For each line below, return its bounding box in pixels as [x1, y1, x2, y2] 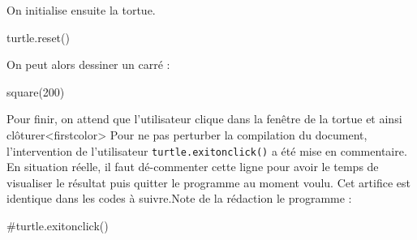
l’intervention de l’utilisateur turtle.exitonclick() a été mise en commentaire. [6, 142, 407, 159]
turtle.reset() [6, 28, 70, 45]
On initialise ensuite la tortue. [6, 2, 156, 18]
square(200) [6, 83, 65, 100]
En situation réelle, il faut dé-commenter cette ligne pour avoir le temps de [6, 158, 379, 175]
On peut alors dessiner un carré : [6, 56, 170, 73]
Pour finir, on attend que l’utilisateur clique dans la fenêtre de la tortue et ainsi [6, 110, 402, 127]
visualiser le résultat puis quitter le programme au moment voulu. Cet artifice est [6, 174, 411, 191]
